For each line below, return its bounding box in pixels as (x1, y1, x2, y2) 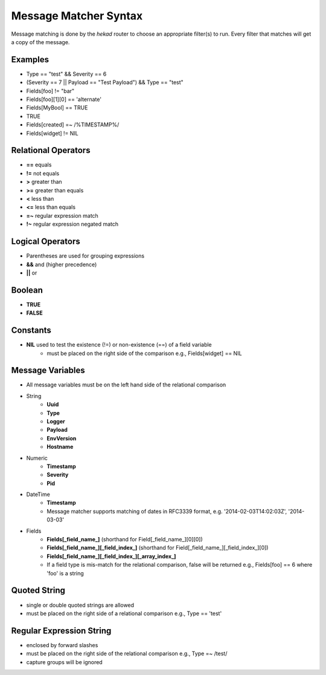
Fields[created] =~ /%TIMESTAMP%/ (26, 121, 120, 128)
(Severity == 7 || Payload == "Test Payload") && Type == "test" (26, 79, 184, 86)
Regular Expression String (11, 625, 112, 636)
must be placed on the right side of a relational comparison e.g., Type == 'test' (26, 610, 222, 617)
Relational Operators (11, 145, 91, 155)
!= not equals (26, 169, 60, 177)
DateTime (26, 491, 51, 498)
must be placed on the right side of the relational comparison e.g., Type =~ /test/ (26, 650, 228, 657)
